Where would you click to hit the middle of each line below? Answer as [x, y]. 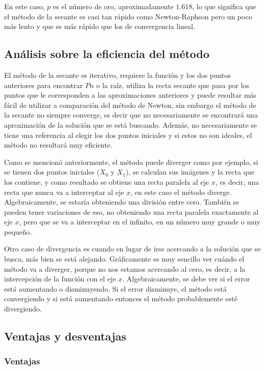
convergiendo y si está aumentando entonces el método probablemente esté [121, 298]
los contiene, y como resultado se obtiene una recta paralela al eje [107, 181]
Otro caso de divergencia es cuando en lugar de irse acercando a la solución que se [132, 249]
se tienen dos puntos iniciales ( [52, 172]
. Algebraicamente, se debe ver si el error [186, 279]
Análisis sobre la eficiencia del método [107, 54]
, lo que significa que [224, 6]
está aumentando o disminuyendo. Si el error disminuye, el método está [115, 288]
